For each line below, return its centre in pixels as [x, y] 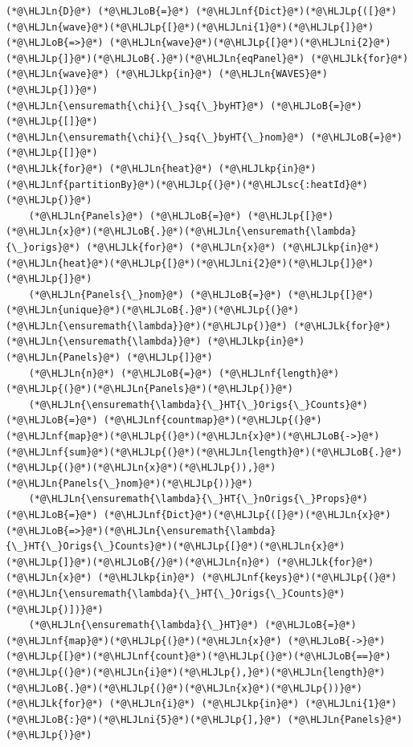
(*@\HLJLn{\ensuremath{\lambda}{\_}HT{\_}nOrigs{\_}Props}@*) [198, 499]
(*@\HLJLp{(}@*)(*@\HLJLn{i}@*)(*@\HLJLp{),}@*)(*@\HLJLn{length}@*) [196, 672]
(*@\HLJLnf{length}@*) [279, 373]
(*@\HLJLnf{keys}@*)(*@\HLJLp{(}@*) [299, 578]
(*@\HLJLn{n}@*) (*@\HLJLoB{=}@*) [121, 373]
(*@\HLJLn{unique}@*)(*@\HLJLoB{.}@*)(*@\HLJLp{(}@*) [153, 310]
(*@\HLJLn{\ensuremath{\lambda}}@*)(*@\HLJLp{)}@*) [147, 326]
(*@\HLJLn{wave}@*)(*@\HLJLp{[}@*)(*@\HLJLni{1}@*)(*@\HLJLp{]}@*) [190, 27]
